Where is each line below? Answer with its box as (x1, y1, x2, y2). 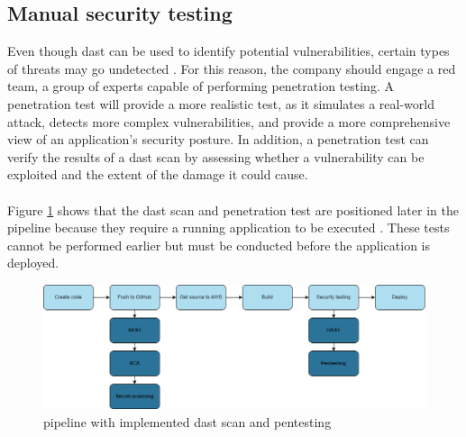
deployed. (7, 253, 59, 272)
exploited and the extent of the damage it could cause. (7, 165, 308, 184)
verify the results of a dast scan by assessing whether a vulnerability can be (7, 147, 425, 166)
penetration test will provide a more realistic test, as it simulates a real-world (7, 94, 434, 113)
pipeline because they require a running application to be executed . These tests (7, 218, 450, 237)
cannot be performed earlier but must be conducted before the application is (7, 235, 430, 254)
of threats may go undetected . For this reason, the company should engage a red (7, 59, 456, 77)
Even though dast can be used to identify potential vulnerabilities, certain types (7, 41, 450, 60)
